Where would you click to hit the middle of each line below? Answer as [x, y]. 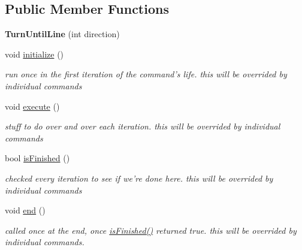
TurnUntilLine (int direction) [62, 34]
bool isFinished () [37, 158]
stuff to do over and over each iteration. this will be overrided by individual [143, 126]
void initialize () [34, 54]
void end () [25, 210]
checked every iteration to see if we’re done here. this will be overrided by [139, 178]
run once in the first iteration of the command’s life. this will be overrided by [146, 74]
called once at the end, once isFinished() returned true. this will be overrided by [151, 230]
